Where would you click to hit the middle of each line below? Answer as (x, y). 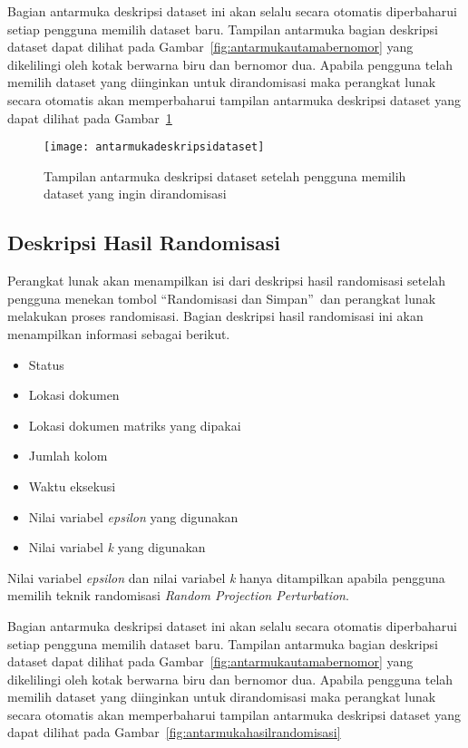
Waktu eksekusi (72, 486)
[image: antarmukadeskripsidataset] (154, 147)
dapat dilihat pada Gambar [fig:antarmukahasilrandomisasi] (174, 732)
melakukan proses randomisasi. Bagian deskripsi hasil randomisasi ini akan (215, 316)
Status (46, 364)
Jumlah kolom (68, 456)
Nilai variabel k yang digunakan (117, 547)
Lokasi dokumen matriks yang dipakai (135, 425)
